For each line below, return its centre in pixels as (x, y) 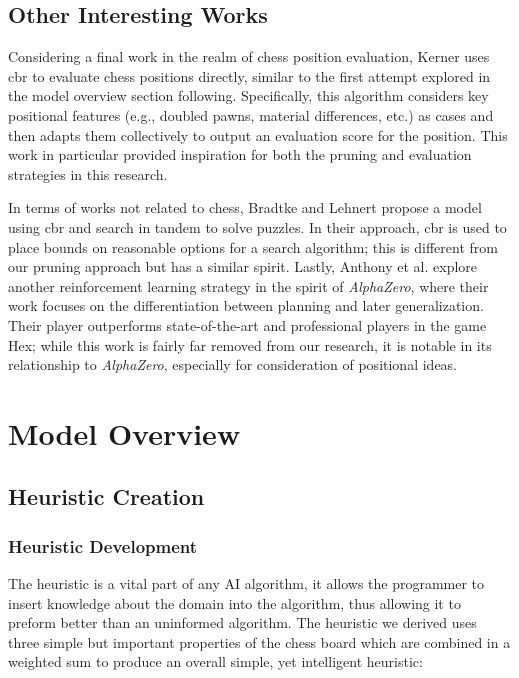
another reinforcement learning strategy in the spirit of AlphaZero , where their (248, 285)
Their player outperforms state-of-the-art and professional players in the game (247, 324)
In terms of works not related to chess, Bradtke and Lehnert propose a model (245, 207)
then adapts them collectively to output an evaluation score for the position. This (258, 134)
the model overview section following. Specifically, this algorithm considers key (248, 95)
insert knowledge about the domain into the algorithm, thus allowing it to (234, 602)
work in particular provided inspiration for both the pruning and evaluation (240, 154)
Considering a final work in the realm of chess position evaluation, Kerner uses (249, 56)
